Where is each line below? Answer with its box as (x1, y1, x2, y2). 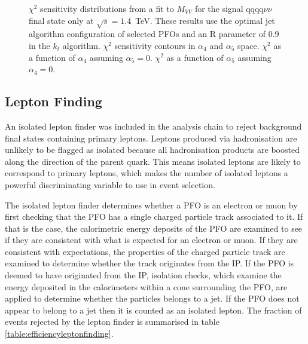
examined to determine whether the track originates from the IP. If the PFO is (5, 257, 294, 269)
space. (237, 39, 260, 51)
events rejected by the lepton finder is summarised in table (5, 315, 219, 328)
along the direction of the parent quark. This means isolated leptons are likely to (5, 155, 301, 167)
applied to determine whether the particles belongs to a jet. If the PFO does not (5, 292, 300, 305)
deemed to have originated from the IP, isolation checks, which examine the (5, 269, 282, 281)
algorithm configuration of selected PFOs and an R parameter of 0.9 (29, 27, 279, 40)
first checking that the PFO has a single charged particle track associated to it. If (5, 210, 303, 223)
